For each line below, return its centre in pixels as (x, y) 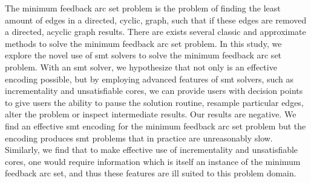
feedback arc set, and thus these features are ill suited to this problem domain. (151, 173)
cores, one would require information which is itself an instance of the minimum (153, 161)
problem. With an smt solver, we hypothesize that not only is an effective (141, 67)
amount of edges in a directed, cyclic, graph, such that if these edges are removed (156, 20)
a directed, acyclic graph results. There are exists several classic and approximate (155, 32)
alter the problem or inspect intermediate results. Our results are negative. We (151, 114)
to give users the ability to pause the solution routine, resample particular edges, (154, 102)
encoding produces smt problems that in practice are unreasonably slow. (139, 138)
